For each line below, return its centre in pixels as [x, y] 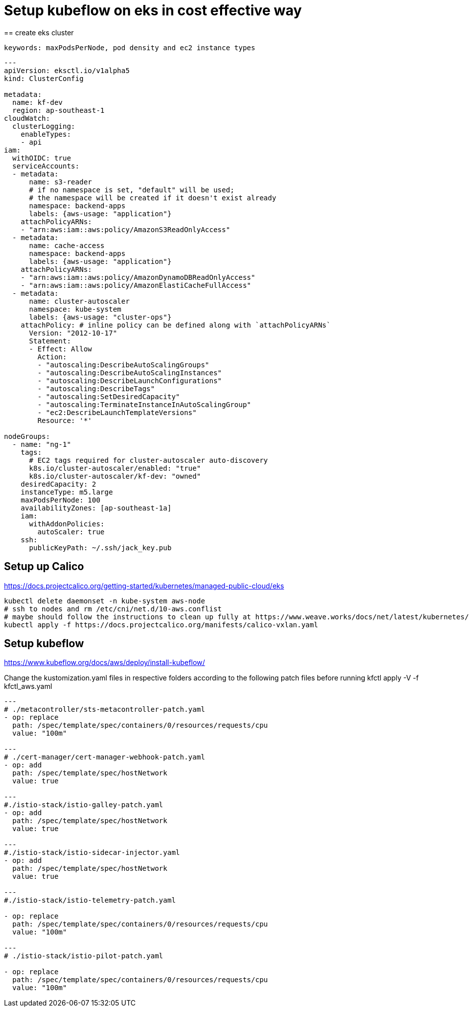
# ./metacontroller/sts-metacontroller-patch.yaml [105, 710]
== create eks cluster [39, 32]
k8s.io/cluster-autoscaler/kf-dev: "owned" [115, 476]
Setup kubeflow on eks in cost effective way [153, 10]
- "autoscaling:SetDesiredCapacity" [109, 396]
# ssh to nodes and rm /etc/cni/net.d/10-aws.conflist [113, 609]
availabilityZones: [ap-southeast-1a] [96, 508]
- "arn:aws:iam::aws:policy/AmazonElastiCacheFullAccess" [136, 285]
